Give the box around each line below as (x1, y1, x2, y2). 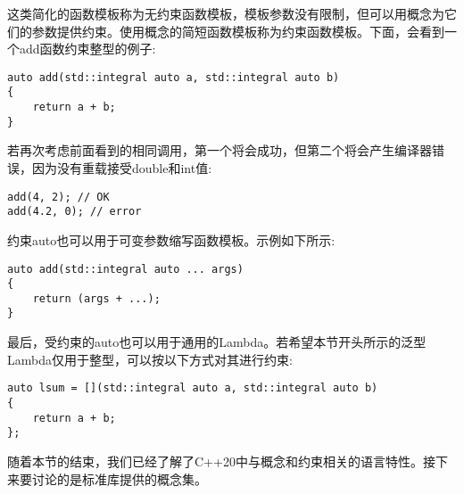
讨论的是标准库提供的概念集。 (31, 469, 207, 488)
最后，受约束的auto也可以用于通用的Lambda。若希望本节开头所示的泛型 (7, 333, 427, 351)
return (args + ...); (32, 292, 161, 305)
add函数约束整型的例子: (19, 39, 156, 58)
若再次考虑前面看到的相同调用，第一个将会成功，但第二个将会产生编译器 (7, 141, 432, 160)
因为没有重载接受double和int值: (31, 159, 212, 177)
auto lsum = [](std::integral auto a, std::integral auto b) (7, 382, 378, 395)
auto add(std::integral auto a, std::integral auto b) (7, 70, 340, 84)
